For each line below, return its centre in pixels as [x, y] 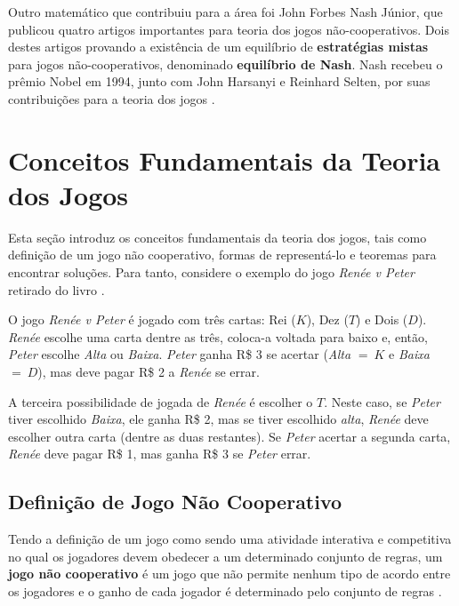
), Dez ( [327, 319]
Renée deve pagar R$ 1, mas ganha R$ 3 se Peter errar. [160, 454]
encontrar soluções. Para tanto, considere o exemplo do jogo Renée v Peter [211, 272]
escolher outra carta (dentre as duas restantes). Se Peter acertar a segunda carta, [229, 436]
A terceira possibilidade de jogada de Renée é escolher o [161, 401]
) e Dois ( [382, 319]
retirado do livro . [56, 289]
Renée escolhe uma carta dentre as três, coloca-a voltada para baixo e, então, [218, 336]
